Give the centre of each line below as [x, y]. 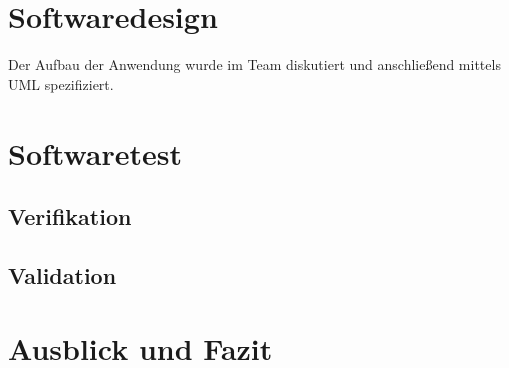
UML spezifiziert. [61, 83]
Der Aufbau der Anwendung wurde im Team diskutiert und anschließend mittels [254, 64]
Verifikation [70, 216]
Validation [62, 274]
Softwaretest [95, 152]
